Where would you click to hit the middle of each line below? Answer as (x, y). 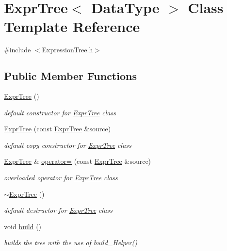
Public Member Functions (70, 76)
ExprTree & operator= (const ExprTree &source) (78, 161)
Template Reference (72, 26)
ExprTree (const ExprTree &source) (57, 129)
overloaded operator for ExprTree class (61, 178)
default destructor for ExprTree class (58, 210)
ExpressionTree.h (67, 50)
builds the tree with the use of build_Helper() (71, 243)
